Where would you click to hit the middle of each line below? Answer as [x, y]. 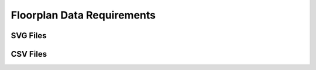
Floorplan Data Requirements [83, 15]
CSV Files [29, 54]
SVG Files [29, 36]
